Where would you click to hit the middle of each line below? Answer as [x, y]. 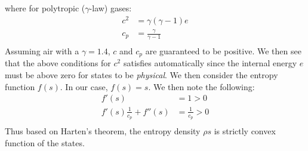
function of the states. [45, 142]
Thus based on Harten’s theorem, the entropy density [103, 130]
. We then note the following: [201, 86]
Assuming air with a [42, 50]
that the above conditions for [58, 63]
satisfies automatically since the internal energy [210, 63]
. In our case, [84, 86]
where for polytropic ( [45, 8]
